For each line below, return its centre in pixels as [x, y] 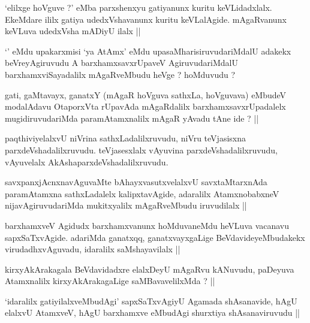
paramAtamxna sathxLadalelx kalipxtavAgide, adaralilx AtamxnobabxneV [142, 193]
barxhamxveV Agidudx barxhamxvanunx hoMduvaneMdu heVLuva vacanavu [147, 225]
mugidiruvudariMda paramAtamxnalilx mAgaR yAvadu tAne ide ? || [132, 118]
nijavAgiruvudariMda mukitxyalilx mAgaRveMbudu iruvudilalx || [126, 205]
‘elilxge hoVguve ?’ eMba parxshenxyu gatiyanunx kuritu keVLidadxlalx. [139, 7]
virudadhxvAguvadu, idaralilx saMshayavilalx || [93, 249]
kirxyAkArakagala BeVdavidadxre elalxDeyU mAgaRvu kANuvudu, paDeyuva [150, 269]
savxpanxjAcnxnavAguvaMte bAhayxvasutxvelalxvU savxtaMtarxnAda [136, 182]
